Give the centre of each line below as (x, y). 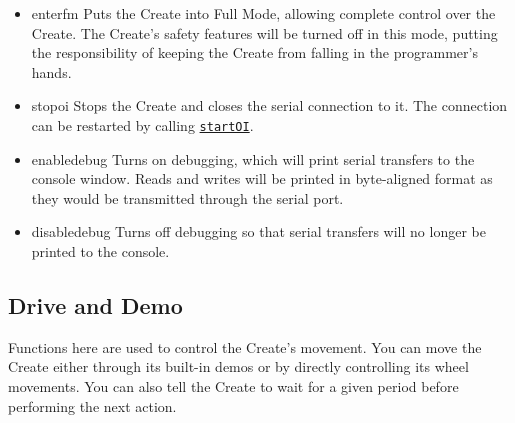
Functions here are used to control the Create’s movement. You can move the (245, 346)
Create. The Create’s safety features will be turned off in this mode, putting (264, 32)
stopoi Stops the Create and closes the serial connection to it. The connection (269, 105)
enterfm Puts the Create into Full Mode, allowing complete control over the (263, 13)
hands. (51, 71)
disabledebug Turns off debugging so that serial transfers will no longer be (258, 231)
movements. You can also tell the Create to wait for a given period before (233, 385)
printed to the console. (100, 251)
